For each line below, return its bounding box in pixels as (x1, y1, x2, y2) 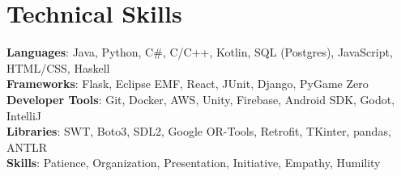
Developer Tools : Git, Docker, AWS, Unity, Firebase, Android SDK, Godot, (6, 90, 395, 107)
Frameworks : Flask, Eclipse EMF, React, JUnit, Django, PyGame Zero (6, 75, 369, 92)
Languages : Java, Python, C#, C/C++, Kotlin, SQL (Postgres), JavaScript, (6, 44, 393, 61)
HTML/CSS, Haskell (6, 59, 110, 76)
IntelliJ (6, 107, 41, 124)
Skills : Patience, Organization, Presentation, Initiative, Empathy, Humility (6, 154, 381, 171)
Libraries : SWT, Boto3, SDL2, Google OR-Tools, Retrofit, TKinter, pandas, (6, 123, 391, 140)
